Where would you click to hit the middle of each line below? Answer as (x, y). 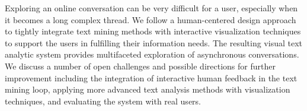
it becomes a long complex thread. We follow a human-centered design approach (151, 19)
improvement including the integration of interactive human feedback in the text (151, 77)
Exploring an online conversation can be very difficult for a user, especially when (151, 8)
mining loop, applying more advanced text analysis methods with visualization (148, 89)
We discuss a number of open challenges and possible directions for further (140, 66)
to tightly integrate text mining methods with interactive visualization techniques (153, 31)
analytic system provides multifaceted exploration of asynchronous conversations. (152, 54)
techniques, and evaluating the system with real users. (103, 101)
